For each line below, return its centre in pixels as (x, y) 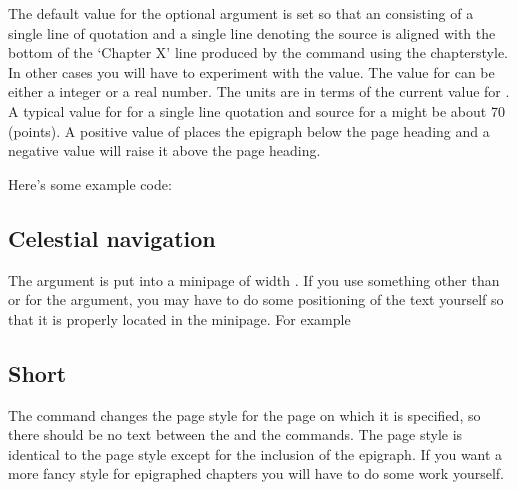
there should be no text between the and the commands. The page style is (235, 434)
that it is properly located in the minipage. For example (179, 318)
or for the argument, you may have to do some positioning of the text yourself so (256, 299)
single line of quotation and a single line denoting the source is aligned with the (252, 32)
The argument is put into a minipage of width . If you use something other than (254, 279)
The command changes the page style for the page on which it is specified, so (244, 414)
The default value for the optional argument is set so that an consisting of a (241, 13)
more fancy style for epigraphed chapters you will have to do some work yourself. (256, 473)
